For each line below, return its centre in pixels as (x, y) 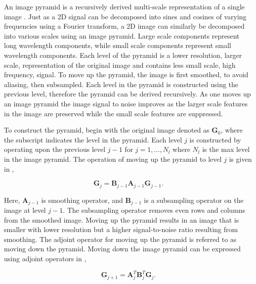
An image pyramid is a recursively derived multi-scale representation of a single (125, 6)
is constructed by (215, 139)
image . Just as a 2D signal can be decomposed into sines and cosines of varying (125, 16)
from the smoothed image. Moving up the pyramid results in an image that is (122, 219)
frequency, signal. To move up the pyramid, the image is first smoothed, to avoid (126, 74)
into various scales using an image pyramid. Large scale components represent (122, 35)
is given (240, 159)
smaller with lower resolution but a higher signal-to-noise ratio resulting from (121, 229)
